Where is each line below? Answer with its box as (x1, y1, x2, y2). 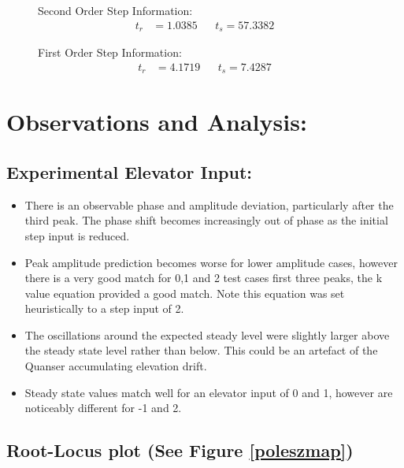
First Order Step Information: (38, 44, 182, 61)
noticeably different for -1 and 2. (24, 399, 182, 416)
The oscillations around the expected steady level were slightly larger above (24, 326, 390, 343)
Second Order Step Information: (38, 2, 193, 18)
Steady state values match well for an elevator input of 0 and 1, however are (24, 384, 393, 400)
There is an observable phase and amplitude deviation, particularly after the (24, 196, 394, 213)
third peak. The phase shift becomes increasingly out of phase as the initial (24, 212, 388, 228)
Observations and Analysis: (6, 106, 307, 138)
